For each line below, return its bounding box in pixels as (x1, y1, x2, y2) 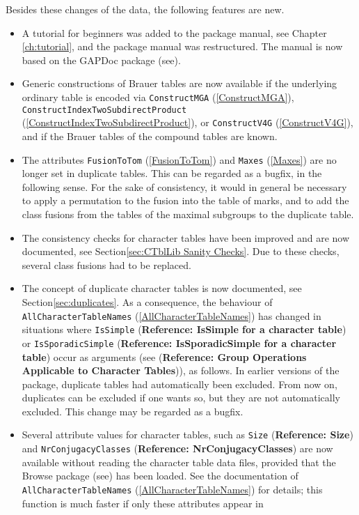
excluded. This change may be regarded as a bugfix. (22, 403, 244, 418)
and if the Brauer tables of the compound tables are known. (22, 128, 278, 143)
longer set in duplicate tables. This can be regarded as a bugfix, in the (22, 166, 322, 180)
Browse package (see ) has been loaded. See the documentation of (22, 468, 298, 483)
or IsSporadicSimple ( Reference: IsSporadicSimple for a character (22, 335, 337, 350)
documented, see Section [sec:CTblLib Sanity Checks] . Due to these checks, (22, 244, 340, 259)
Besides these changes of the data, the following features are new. (6, 2, 285, 16)
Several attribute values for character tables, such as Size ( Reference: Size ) (22, 427, 353, 442)
